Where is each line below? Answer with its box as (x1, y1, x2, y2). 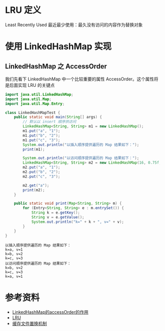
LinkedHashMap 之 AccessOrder (5, 62, 107, 71)
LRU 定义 (5, 4, 42, 16)
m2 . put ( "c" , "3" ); (23, 174, 60, 179)
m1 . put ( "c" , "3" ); (23, 138, 60, 143)
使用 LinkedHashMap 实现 (5, 41, 112, 52)
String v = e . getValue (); (31, 215, 84, 220)
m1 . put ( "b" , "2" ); (23, 133, 60, 138)
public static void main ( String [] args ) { (14, 114, 102, 120)
